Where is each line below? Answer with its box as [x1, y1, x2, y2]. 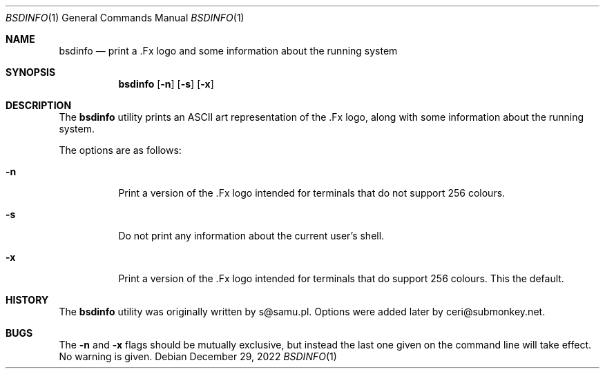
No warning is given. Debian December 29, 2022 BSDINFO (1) [59, 351, 337, 362]
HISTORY [6, 294, 49, 306]
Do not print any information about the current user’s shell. [118, 230, 385, 242]
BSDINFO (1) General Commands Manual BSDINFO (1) [6, 12, 244, 23]
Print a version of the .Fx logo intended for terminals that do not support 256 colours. [118, 187, 506, 199]
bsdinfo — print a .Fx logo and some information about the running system [59, 45, 398, 57]
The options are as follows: [59, 144, 182, 156]
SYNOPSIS [6, 66, 56, 78]
